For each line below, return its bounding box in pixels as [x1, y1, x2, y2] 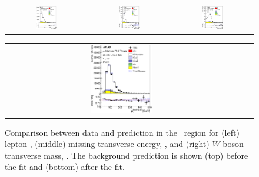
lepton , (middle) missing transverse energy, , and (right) [5, 138, 210, 150]
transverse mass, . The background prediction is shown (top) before [5, 149, 248, 161]
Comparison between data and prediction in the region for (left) [5, 126, 240, 138]
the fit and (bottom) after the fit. [5, 161, 125, 173]
